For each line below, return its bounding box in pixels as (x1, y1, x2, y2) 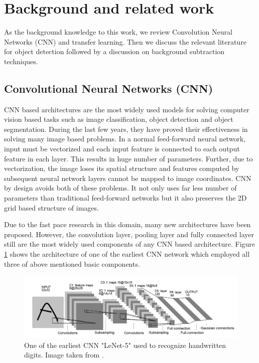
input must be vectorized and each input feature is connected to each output (4, 143, 240, 154)
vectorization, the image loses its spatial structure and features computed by (4, 163, 239, 173)
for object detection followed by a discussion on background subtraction (4, 46, 225, 57)
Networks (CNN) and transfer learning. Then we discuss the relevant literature (4, 36, 246, 47)
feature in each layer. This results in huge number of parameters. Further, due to (4, 153, 253, 163)
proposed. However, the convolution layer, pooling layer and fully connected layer (4, 229, 254, 239)
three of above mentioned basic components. (4, 258, 140, 269)
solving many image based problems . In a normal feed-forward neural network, (4, 133, 246, 144)
